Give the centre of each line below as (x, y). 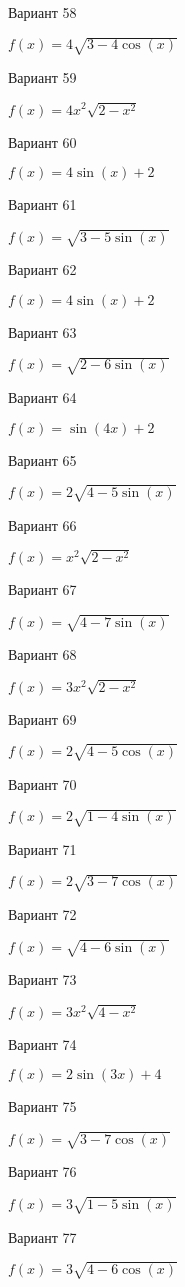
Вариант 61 (42, 204)
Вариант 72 (42, 914)
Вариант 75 (42, 1106)
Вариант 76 (42, 1171)
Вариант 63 (42, 331)
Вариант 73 (42, 979)
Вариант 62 (42, 269)
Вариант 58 (42, 12)
